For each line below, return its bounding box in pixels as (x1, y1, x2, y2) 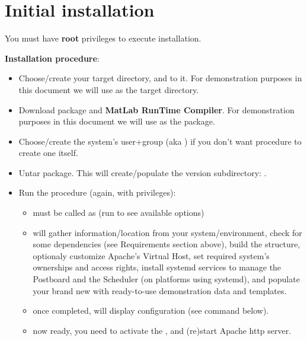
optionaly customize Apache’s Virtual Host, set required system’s (33, 249, 270, 262)
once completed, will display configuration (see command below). (33, 304, 269, 317)
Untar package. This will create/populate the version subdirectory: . (18, 166, 267, 179)
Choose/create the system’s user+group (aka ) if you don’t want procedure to (18, 135, 302, 147)
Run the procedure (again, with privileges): (18, 186, 176, 199)
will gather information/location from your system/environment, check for (33, 226, 302, 238)
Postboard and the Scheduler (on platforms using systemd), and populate (33, 273, 300, 285)
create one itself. (18, 146, 78, 159)
